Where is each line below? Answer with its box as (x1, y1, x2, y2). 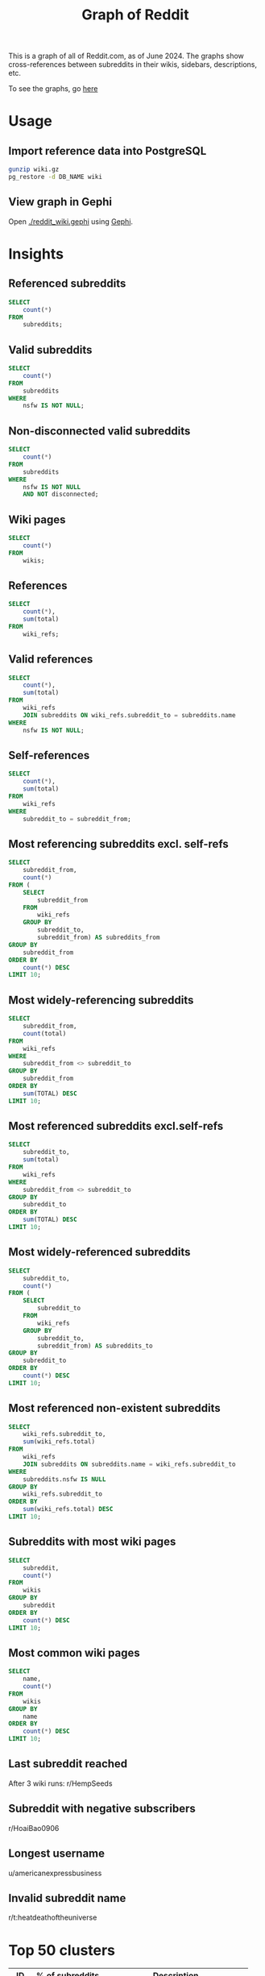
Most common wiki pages (8, 1646, 140, 1659)
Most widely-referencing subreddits (8, 993, 194, 1007)
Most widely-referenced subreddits (8, 1245, 191, 1259)
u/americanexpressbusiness (8, 1868, 102, 1878)
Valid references (8, 653, 93, 666)
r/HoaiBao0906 (8, 1823, 60, 1833)
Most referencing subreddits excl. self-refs (8, 836, 230, 851)
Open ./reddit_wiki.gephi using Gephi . (8, 216, 134, 226)
